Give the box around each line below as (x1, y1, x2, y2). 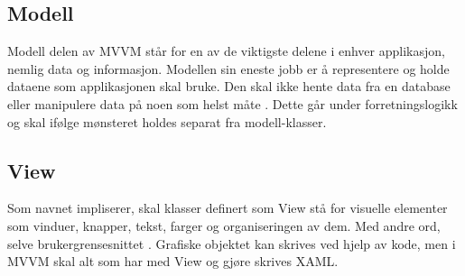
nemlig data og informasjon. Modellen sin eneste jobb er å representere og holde (7, 59, 450, 78)
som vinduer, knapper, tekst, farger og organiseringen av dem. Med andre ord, (7, 216, 441, 235)
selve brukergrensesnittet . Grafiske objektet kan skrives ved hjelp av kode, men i (7, 234, 456, 253)
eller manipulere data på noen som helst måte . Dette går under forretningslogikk (7, 94, 458, 113)
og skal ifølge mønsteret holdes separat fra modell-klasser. (7, 112, 327, 131)
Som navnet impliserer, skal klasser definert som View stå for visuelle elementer (7, 198, 448, 217)
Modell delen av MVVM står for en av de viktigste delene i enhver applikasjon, (7, 41, 445, 60)
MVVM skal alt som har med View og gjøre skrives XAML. (7, 252, 339, 271)
